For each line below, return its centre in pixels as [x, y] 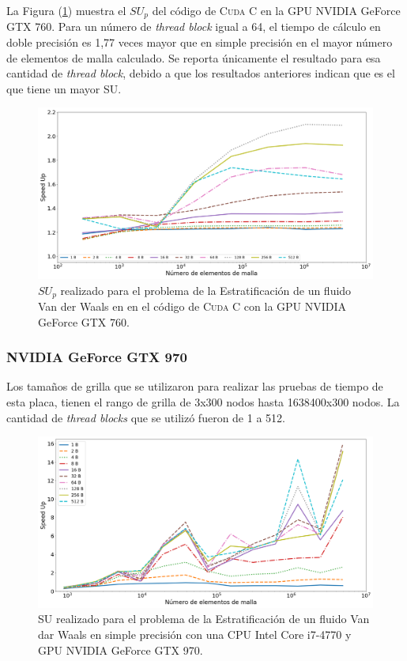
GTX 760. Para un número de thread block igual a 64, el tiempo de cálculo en [194, 26]
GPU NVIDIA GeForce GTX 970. [121, 650]
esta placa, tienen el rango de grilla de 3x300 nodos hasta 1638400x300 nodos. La [203, 402]
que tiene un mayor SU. [64, 88]
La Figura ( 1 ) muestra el [66, 10]
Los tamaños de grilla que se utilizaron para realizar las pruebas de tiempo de [195, 386]
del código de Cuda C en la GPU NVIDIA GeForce [276, 10]
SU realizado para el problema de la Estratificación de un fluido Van [204, 619]
